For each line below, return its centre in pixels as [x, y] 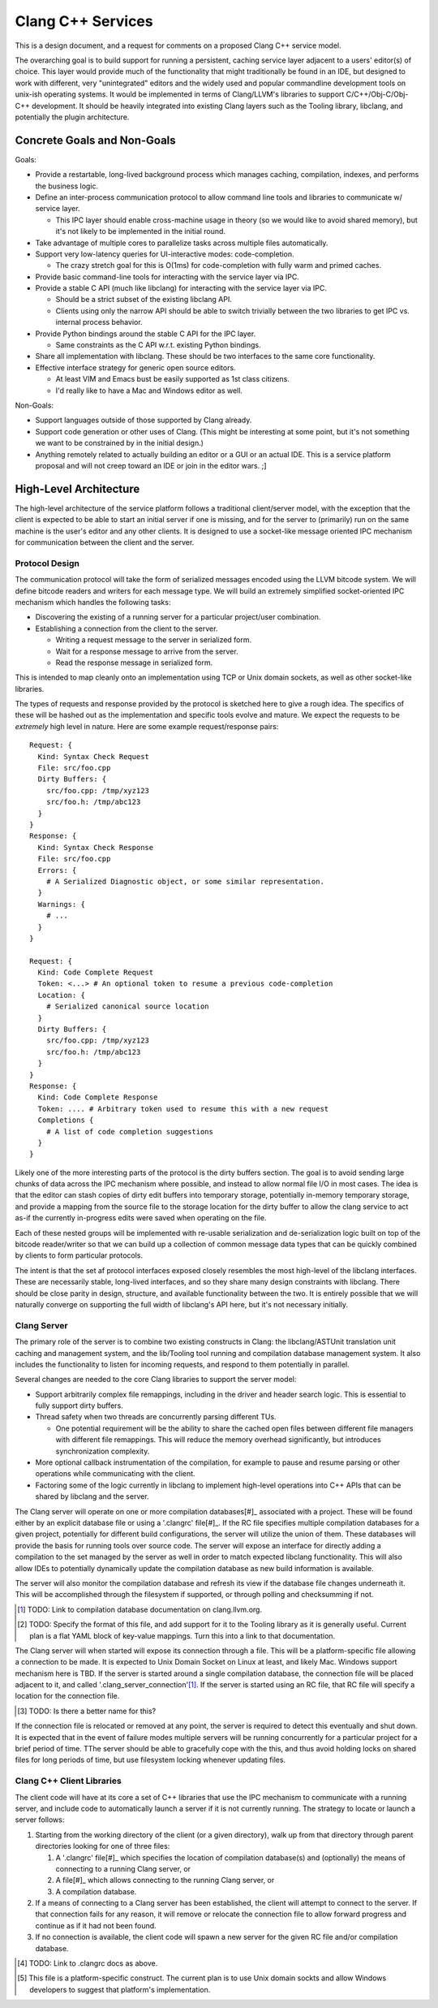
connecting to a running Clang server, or [123, 1868]
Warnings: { [61, 904]
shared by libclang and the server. [92, 1496]
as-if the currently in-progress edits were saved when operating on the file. [141, 1218]
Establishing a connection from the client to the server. [127, 628]
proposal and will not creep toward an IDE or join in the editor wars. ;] [151, 465]
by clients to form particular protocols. [79, 1255]
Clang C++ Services [84, 21]
